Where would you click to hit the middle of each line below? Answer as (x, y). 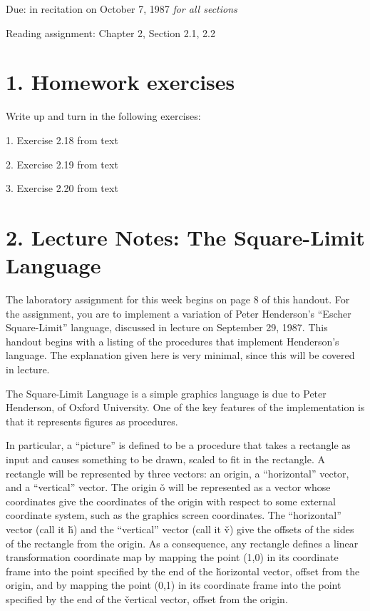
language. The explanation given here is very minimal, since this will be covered (180, 355)
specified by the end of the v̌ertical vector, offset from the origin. (147, 599)
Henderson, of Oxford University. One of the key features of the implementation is (185, 407)
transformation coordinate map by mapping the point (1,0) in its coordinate (172, 557)
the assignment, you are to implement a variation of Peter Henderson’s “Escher (179, 313)
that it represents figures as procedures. (92, 421)
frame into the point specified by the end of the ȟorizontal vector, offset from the (183, 571)
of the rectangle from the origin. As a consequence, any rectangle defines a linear (182, 543)
